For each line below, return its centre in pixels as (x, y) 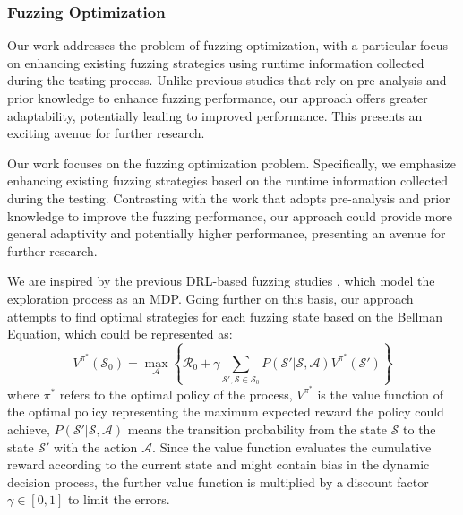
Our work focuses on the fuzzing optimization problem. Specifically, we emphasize (231, 163)
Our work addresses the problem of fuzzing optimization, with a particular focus (228, 45)
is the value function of (380, 394)
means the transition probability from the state (257, 429)
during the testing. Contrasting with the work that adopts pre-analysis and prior (229, 197)
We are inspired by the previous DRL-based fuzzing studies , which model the (221, 281)
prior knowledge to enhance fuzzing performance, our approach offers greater (218, 98)
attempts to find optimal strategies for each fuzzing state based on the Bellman (225, 316)
